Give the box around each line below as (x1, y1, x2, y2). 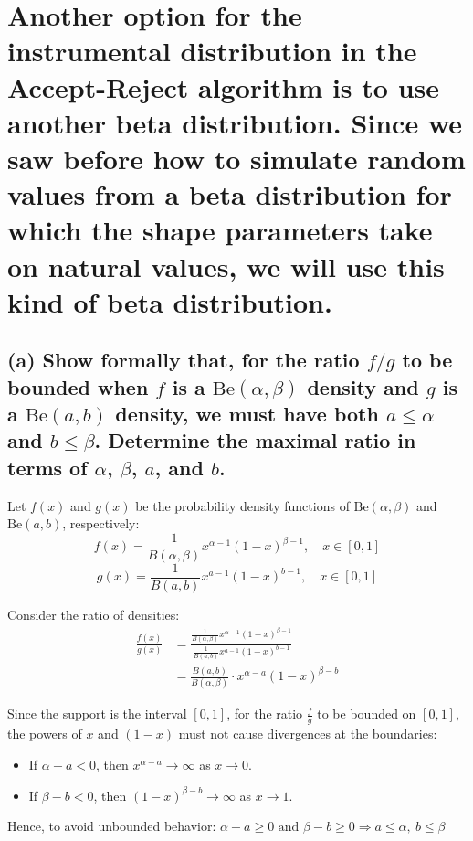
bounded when (7, 372, 149, 400)
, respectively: (62, 514, 140, 533)
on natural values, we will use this (7, 247, 445, 284)
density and (307, 372, 419, 400)
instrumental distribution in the (7, 32, 417, 69)
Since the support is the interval (7, 704, 187, 723)
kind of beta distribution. (7, 282, 332, 320)
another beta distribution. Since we (7, 103, 463, 141)
